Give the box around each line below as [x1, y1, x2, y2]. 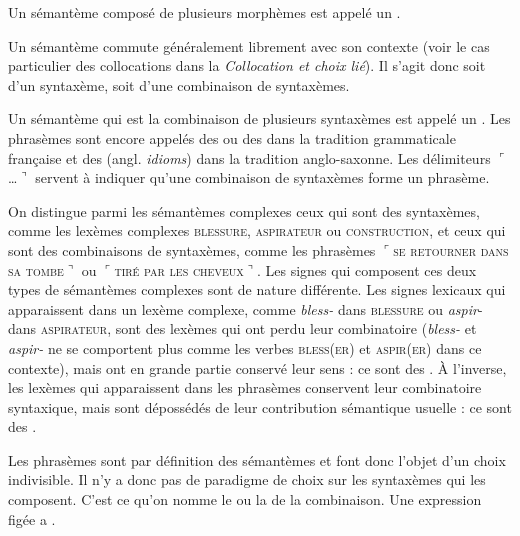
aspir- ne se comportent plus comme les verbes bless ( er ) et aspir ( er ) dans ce [8, 337, 482, 358]
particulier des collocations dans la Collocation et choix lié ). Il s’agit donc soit [8, 55, 486, 76]
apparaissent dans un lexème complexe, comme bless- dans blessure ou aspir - [8, 298, 483, 319]
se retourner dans [393, 239, 509, 260]
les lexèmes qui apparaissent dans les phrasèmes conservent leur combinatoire [8, 377, 482, 398]
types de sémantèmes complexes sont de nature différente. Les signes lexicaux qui [8, 279, 506, 300]
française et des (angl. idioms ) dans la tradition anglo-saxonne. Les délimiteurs [8, 147, 491, 168]
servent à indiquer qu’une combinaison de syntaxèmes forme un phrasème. [35, 167, 490, 188]
